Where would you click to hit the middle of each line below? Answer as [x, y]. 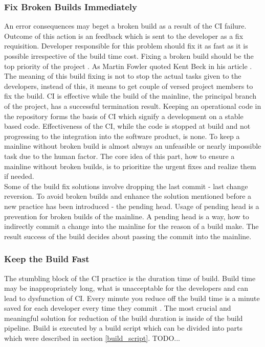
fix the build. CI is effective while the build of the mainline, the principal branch [130, 96]
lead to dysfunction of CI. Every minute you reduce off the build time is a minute [132, 298]
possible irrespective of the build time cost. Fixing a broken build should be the [129, 56]
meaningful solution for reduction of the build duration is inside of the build [124, 318]
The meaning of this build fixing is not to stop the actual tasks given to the [123, 76]
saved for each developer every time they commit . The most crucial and [118, 308]
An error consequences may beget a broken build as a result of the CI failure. [125, 26]
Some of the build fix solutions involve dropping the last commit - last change [126, 186]
